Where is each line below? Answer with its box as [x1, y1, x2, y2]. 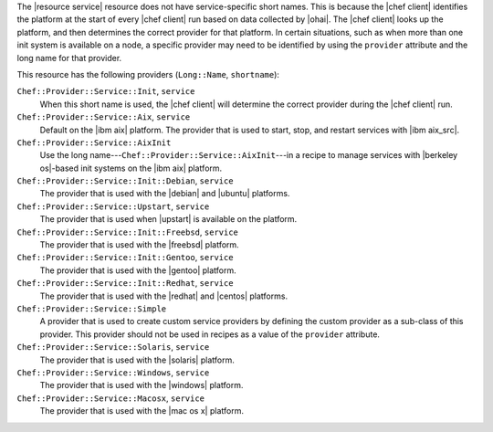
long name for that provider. [16, 52, 122, 63]
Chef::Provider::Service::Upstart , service [16, 201, 210, 212]
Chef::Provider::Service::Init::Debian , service [16, 175, 234, 186]
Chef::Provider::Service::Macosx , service [16, 393, 205, 404]
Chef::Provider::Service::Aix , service [16, 111, 191, 122]
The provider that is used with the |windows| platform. [39, 380, 244, 391]
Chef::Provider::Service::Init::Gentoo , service [16, 252, 234, 263]
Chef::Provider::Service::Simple [16, 303, 167, 314]
